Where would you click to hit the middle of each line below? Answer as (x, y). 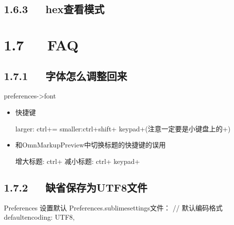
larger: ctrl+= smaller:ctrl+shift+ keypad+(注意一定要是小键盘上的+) (123, 128)
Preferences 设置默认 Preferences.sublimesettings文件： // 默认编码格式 (113, 207)
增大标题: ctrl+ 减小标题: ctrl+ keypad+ (78, 161)
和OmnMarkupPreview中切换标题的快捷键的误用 (91, 145)
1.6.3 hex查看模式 (54, 9)
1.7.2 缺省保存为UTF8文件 (76, 187)
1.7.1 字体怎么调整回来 (66, 75)
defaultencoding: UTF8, (39, 217)
